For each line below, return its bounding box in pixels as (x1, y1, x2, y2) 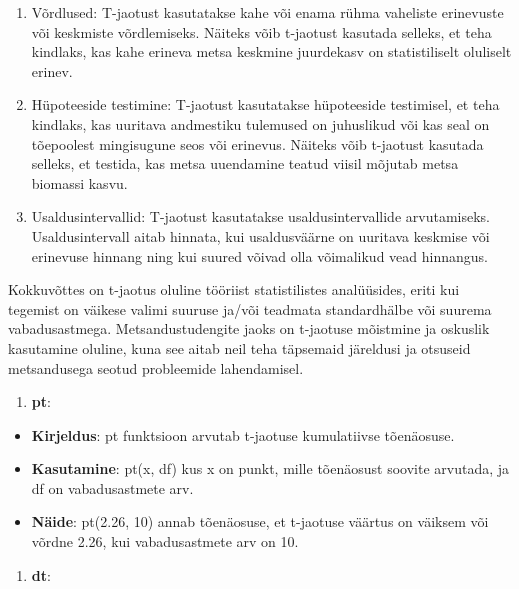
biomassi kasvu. (31, 172, 128, 193)
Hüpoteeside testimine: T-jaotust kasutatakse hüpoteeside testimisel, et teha (31, 94, 500, 115)
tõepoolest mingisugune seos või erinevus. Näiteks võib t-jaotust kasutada (31, 133, 484, 154)
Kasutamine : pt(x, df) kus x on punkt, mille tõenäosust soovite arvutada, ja (31, 458, 510, 479)
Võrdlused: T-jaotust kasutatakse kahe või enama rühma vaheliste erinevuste (31, 2, 504, 22)
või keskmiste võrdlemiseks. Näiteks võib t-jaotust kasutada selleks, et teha (31, 21, 492, 42)
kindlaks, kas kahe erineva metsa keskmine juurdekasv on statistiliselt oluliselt (31, 41, 512, 62)
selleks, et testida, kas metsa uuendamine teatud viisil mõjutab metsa (31, 153, 459, 174)
